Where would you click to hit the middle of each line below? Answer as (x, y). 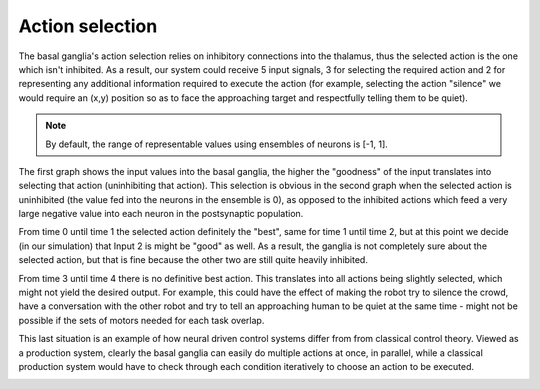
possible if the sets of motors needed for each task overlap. (141, 320)
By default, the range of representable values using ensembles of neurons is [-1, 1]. (217, 144)
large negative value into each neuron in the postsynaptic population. (161, 214)
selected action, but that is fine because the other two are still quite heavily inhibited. (193, 260)
